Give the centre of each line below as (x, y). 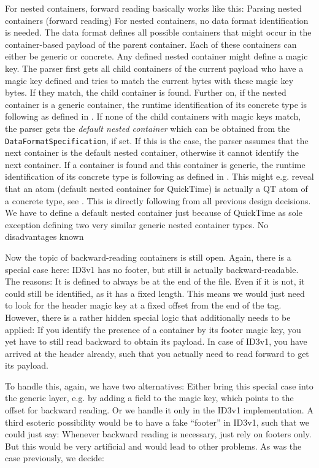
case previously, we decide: (55, 458)
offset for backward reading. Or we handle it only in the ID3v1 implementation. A (159, 410)
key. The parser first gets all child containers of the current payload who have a (154, 68)
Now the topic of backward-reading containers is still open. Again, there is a (148, 257)
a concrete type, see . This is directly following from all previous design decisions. (158, 200)
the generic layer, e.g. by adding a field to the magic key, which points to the (149, 398)
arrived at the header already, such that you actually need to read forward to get (157, 353)
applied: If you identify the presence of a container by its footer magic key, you (153, 329)
